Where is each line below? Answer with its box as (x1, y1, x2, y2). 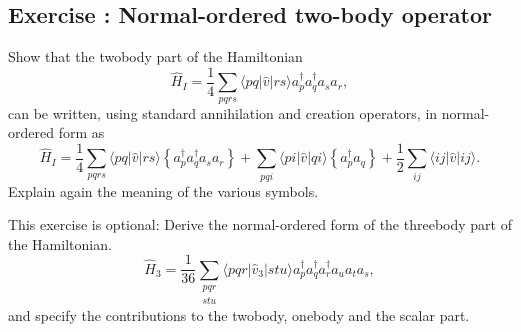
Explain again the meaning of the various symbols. (8, 180, 319, 201)
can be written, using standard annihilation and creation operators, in (8, 102, 438, 123)
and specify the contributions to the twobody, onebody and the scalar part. (8, 304, 470, 325)
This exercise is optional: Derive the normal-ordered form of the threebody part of (8, 214, 512, 235)
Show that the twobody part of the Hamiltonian (8, 46, 303, 67)
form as (58, 122, 105, 143)
